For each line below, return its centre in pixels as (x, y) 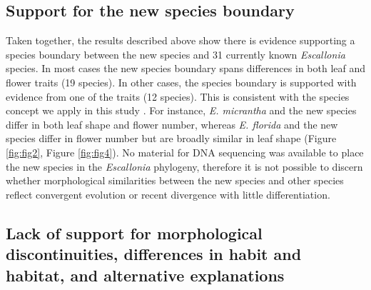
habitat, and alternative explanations (145, 275)
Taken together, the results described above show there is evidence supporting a (181, 40)
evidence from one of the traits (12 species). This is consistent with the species (178, 96)
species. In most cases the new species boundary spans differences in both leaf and (186, 68)
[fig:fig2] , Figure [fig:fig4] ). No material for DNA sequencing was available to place (185, 152)
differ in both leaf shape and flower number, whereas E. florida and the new (172, 124)
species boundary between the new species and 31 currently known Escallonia (176, 54)
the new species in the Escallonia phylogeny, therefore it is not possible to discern (184, 166)
